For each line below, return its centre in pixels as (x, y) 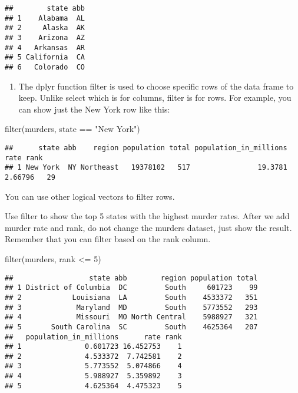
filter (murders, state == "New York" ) (72, 129)
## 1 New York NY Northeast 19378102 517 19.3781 (146, 168)
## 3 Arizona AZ (45, 37)
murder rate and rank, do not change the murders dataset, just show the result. (148, 227)
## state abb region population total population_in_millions (146, 148)
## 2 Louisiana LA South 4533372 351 (131, 297)
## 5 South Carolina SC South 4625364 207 (131, 327)
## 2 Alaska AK (45, 28)
